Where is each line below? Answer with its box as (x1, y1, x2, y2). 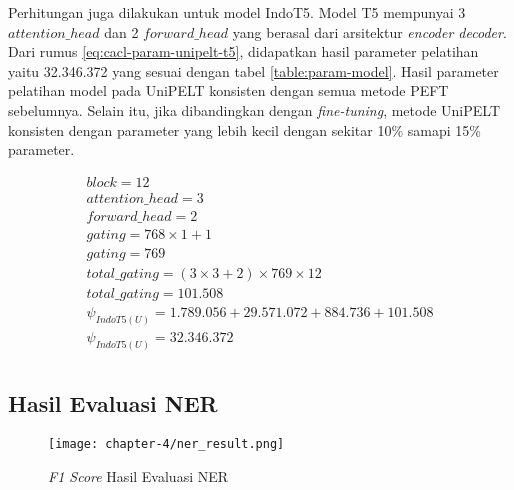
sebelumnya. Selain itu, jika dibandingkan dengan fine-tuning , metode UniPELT (8, 99, 501, 120)
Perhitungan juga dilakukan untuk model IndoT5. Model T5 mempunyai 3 (8, 2, 466, 22)
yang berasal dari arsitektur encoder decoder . (232, 21, 507, 42)
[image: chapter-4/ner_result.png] (48, 436, 285, 451)
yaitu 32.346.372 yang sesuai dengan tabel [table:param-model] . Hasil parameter (8, 60, 499, 81)
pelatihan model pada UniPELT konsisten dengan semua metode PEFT (8, 80, 449, 101)
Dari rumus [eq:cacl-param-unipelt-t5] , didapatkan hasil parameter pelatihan (8, 41, 479, 62)
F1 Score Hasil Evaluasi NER (48, 465, 229, 486)
